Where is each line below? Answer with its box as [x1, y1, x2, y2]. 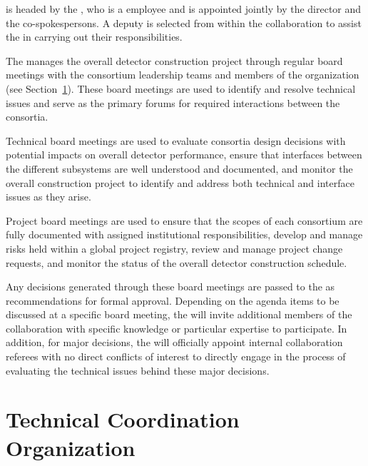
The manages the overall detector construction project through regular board [6, 53, 343, 68]
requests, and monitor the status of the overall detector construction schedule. [6, 255, 347, 270]
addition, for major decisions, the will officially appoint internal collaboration [6, 335, 343, 350]
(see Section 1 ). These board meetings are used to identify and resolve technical [6, 81, 356, 96]
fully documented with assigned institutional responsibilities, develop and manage [6, 227, 363, 242]
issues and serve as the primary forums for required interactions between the [6, 95, 340, 110]
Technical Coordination [6, 405, 240, 434]
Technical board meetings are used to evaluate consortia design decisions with [6, 133, 346, 148]
